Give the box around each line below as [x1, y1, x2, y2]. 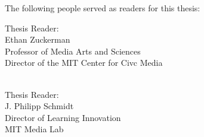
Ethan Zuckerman [5, 33, 70, 46]
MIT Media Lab [5, 123, 64, 135]
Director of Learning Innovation [5, 111, 121, 123]
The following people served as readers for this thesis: [5, 2, 200, 14]
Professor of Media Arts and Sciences [5, 44, 141, 57]
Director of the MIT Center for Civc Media [5, 56, 163, 69]
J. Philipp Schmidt [5, 100, 74, 112]
